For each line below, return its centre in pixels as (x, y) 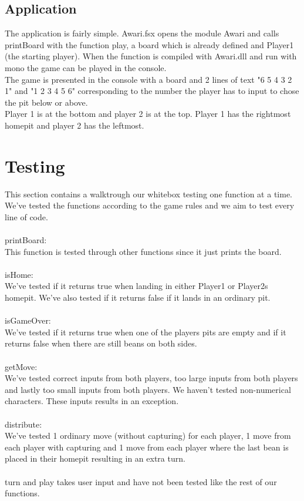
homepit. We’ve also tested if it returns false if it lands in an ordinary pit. (138, 297)
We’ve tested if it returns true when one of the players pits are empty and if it (146, 332)
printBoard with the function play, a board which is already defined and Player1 (149, 44)
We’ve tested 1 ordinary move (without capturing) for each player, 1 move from (148, 436)
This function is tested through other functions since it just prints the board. (143, 251)
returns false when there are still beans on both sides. (101, 343)
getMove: (21, 366)
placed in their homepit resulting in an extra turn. (95, 458)
